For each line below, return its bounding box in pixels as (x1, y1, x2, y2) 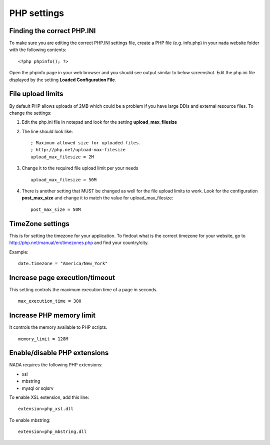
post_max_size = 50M (30, 206, 81, 212)
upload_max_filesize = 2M (30, 154, 94, 160)
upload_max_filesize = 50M (30, 177, 97, 182)
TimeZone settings (9, 219, 69, 228)
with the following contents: (9, 47, 66, 53)
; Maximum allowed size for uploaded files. (30, 140, 142, 146)
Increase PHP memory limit (9, 311, 96, 320)
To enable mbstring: (9, 417, 51, 423)
